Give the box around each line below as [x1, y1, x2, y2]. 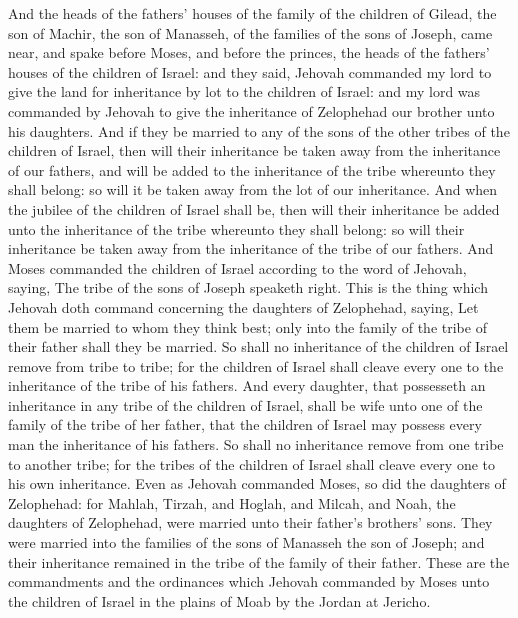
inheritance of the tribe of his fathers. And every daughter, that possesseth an [8, 375, 486, 396]
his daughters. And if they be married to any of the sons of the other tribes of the [8, 120, 510, 141]
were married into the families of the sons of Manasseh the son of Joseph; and [8, 532, 485, 553]
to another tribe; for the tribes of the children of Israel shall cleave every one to [8, 453, 495, 474]
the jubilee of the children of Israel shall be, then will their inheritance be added [8, 198, 500, 219]
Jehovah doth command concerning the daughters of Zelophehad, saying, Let [8, 296, 479, 317]
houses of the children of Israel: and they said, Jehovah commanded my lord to [8, 61, 492, 82]
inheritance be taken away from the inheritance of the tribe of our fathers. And [8, 238, 494, 259]
